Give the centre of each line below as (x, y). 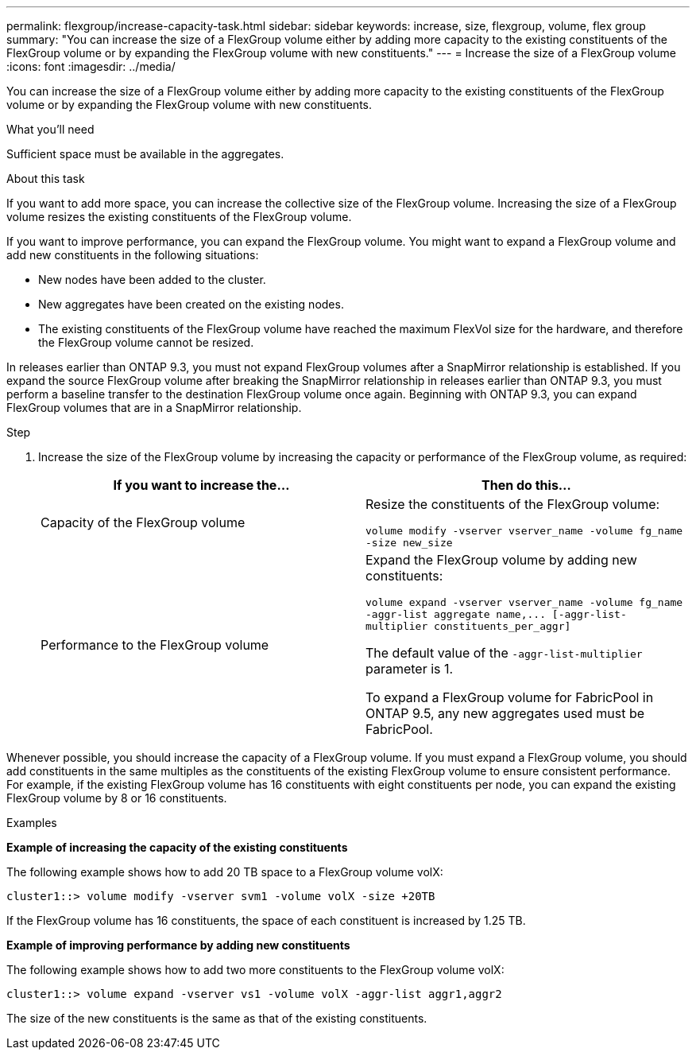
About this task (46, 179)
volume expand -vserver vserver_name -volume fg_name (524, 602)
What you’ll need (50, 129)
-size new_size (409, 543)
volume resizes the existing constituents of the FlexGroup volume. (179, 217)
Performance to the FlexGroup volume (155, 644)
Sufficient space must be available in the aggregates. (145, 154)
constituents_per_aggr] (503, 626)
